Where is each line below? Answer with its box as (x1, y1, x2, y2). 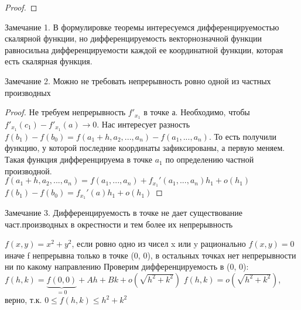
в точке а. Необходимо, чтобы (143, 106, 250, 118)
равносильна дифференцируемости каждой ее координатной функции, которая (5, 43, 283, 56)
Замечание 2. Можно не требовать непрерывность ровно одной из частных (5, 74, 271, 87)
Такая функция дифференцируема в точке (5, 153, 153, 166)
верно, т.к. (5, 294, 42, 306)
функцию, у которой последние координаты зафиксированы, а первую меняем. (5, 142, 285, 154)
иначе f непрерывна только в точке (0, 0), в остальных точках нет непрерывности (5, 249, 296, 261)
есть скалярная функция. (5, 55, 93, 67)
